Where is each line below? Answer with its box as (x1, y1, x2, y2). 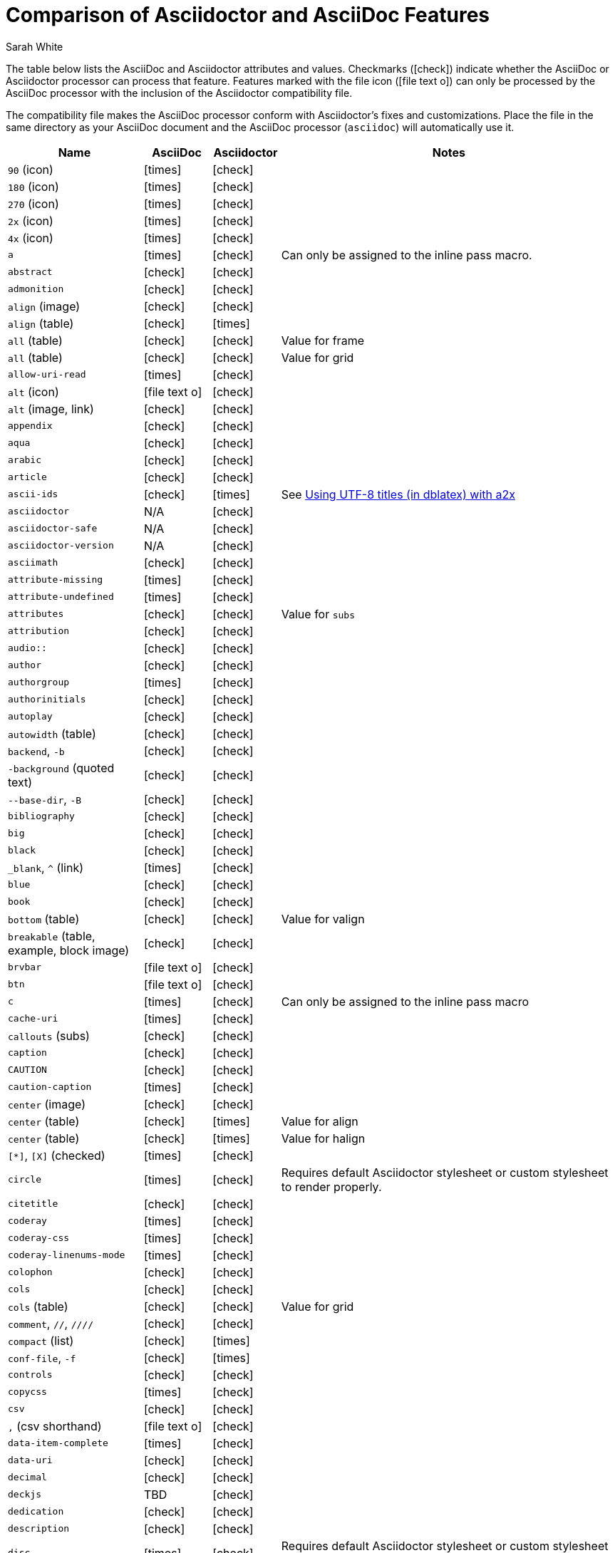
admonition (8, 284, 64, 295)
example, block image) (8, 942, 130, 957)
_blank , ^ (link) (8, 860, 84, 875)
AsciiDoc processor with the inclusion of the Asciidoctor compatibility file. (6, 86, 353, 99)
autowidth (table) (8, 726, 96, 741)
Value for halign (281, 1131, 366, 1146)
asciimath (8, 557, 58, 568)
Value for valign (281, 911, 365, 926)
